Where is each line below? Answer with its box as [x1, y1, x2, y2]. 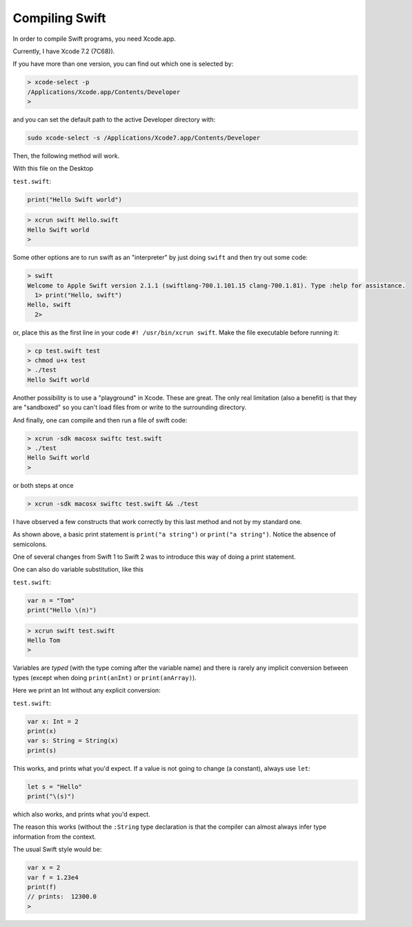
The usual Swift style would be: [12, 845, 102, 854]
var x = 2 [27, 864, 61, 872]
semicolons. [12, 540, 48, 548]
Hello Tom [27, 637, 61, 644]
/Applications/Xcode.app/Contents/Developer [27, 88, 181, 96]
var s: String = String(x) [27, 737, 119, 745]
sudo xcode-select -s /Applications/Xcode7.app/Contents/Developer [27, 134, 261, 142]
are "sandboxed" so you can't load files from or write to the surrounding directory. [12, 403, 247, 411]
